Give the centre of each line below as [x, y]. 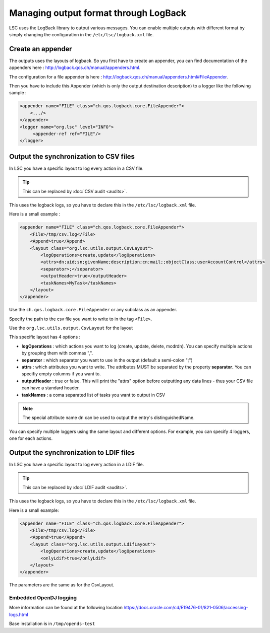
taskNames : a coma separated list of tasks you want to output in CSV [93, 395]
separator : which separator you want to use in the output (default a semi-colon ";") [107, 360]
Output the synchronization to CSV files [72, 156]
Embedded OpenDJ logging [43, 598]
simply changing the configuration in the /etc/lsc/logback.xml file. [81, 34]
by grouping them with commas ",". [57, 353]
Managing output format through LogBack [98, 13]
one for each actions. [31, 438]
